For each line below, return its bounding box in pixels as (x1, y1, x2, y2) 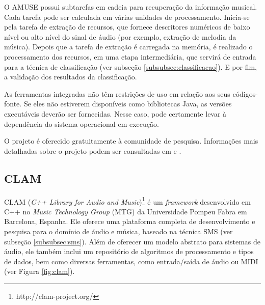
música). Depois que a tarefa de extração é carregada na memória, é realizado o (4, 41, 253, 52)
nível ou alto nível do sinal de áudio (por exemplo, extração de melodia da (4, 31, 236, 42)
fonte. (4, 98, 22, 109)
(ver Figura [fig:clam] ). (4, 266, 75, 276)
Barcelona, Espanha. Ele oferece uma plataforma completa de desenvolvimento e (4, 216, 255, 227)
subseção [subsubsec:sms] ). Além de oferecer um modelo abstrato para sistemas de (4, 236, 260, 246)
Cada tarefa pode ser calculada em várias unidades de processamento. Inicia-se (4, 11, 250, 22)
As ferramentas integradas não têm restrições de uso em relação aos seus (4, 88, 230, 99)
